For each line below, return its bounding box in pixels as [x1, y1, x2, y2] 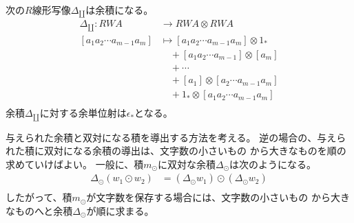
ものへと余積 [14, 204, 73, 218]
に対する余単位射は [39, 106, 127, 120]
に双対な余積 [157, 156, 216, 171]
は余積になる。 [85, 3, 154, 16]
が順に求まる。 [86, 204, 154, 218]
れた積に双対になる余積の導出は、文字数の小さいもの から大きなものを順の [6, 143, 346, 158]
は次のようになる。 [229, 156, 317, 171]
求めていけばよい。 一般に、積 [6, 156, 144, 171]
